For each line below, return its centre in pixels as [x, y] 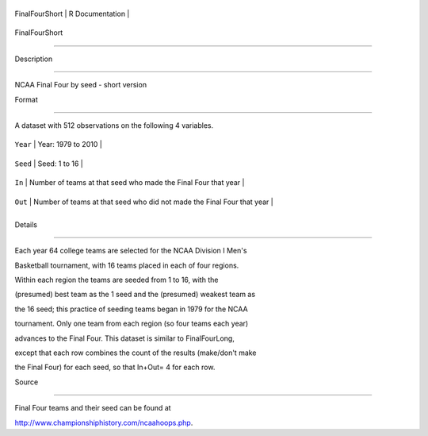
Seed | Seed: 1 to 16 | [49, 164]
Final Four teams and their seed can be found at [93, 408]
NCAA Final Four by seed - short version [80, 85]
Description [34, 59]
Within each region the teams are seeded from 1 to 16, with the [117, 280]
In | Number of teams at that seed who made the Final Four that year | [130, 183]
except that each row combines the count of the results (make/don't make [136, 353]
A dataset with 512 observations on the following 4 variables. [114, 125]
